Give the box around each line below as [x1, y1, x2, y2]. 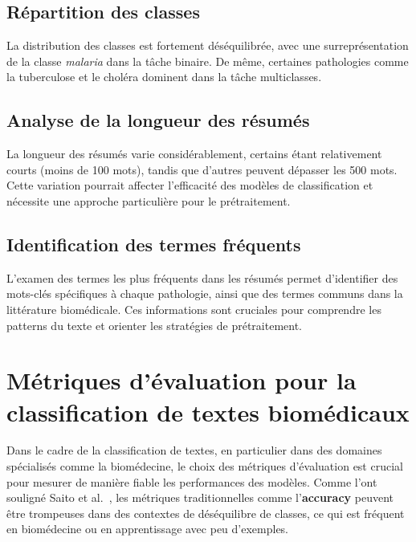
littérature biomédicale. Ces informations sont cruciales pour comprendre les [6, 300, 381, 317]
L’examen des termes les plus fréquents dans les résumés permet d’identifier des [6, 269, 398, 286]
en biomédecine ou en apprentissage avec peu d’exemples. [6, 520, 289, 537]
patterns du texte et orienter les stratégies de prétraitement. [6, 316, 303, 333]
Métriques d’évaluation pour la [6, 364, 357, 397]
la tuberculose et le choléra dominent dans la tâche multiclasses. [6, 68, 322, 85]
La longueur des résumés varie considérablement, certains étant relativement [6, 145, 382, 162]
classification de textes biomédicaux [6, 395, 410, 428]
